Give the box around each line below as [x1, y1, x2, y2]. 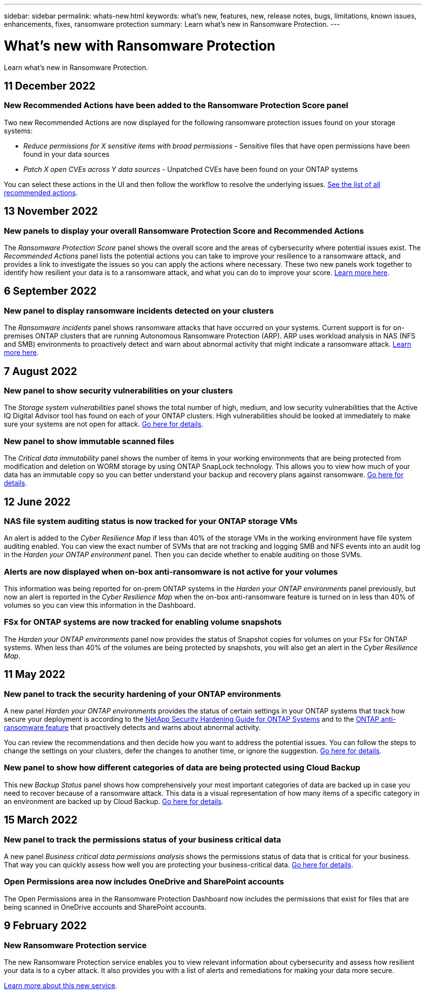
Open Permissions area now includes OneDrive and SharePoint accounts [4, 877, 284, 887]
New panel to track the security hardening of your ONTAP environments [4, 689, 281, 699]
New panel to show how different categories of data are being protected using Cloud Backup [4, 763, 360, 773]
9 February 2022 [4, 919, 87, 932]
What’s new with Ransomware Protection [4, 37, 276, 54]
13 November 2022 [4, 205, 98, 218]
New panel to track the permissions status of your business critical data [4, 834, 281, 844]
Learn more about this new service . [4, 981, 117, 990]
